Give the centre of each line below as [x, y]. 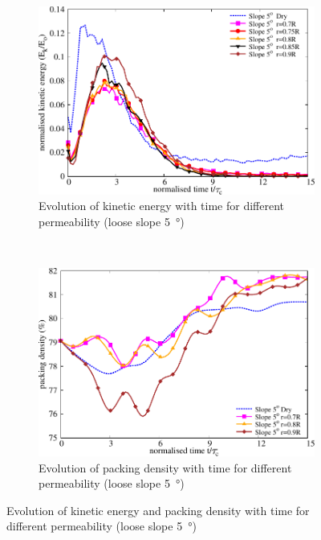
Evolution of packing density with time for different [165, 467]
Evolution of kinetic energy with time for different [161, 206]
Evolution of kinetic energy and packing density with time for [158, 510]
